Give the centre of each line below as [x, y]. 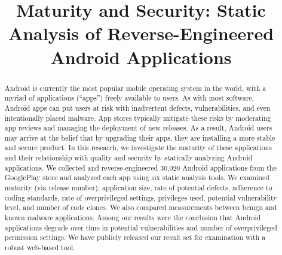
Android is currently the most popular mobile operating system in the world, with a [135, 88]
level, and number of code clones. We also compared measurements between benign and [141, 207]
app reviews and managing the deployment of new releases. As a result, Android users [138, 128]
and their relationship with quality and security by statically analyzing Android [128, 158]
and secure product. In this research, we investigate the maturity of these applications [138, 148]
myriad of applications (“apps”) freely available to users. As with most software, [129, 98]
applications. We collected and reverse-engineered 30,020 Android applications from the [140, 167]
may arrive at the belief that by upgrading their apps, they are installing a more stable [140, 137]
